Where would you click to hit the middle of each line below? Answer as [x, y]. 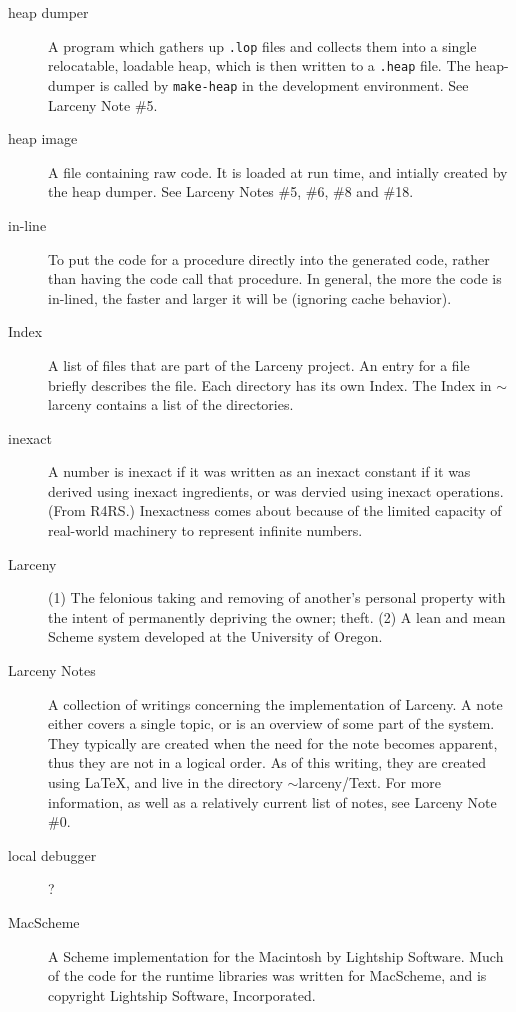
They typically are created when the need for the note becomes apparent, [273, 742]
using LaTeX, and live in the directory [165, 782]
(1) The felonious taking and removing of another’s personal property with [277, 597]
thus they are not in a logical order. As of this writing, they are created [267, 762]
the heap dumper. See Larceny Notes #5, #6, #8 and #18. [231, 191]
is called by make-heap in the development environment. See [284, 84]
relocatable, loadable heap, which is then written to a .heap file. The [259, 65]
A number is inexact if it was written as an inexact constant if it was [259, 471]
